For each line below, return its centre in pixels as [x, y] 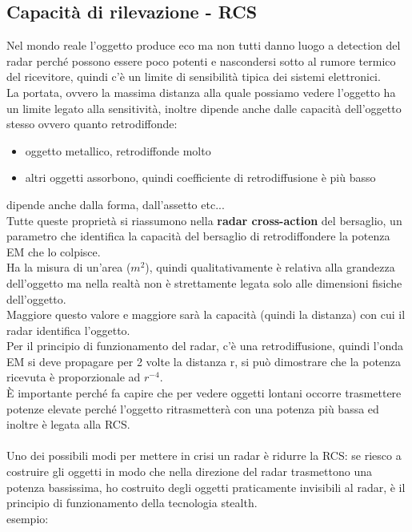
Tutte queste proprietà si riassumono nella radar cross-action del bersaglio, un [204, 220]
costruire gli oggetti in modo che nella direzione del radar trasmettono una [189, 472]
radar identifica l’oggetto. [68, 330]
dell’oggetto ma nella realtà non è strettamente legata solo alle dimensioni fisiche [204, 282]
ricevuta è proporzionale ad [74, 377]
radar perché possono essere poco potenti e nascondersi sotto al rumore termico [201, 60]
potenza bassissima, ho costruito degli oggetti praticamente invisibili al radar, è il [206, 487]
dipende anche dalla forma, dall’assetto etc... [116, 204]
